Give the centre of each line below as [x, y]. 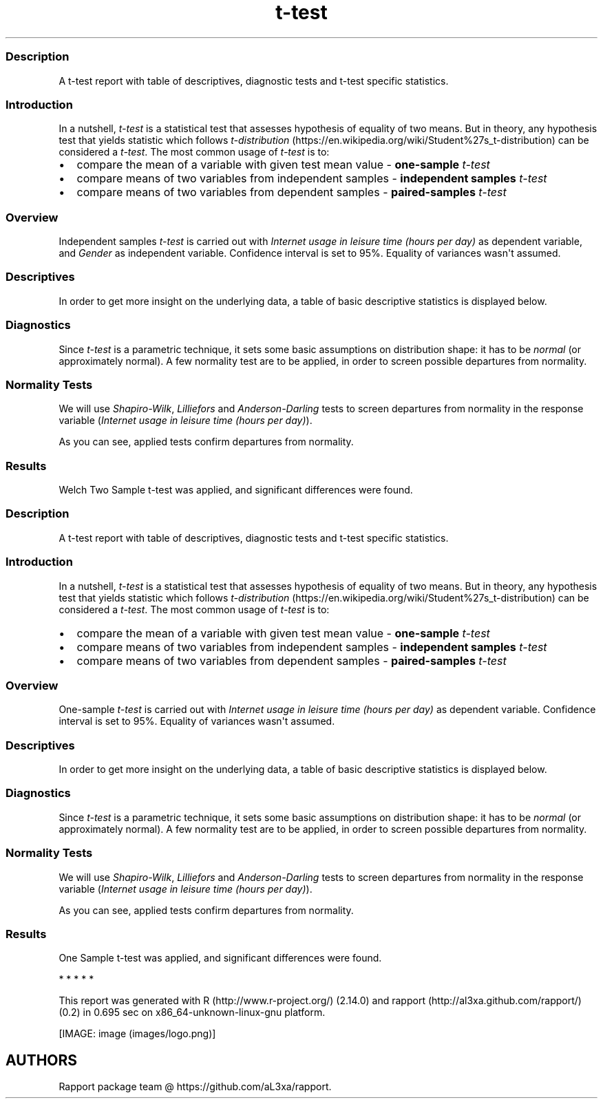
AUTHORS [42, 1060]
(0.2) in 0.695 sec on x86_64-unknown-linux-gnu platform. [192, 1012]
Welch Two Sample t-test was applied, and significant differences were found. [236, 490]
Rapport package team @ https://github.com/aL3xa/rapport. [195, 1087]
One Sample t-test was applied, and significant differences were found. [220, 958]
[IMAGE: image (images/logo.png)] [137, 1034]
